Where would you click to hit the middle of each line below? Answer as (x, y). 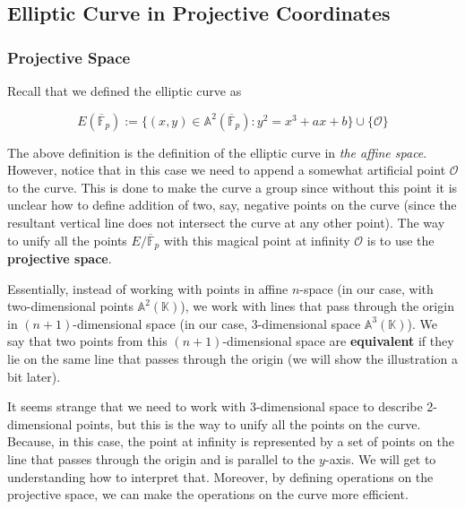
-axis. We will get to (380, 458)
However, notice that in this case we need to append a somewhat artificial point (227, 170)
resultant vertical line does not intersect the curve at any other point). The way (226, 222)
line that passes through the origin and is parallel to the (161, 458)
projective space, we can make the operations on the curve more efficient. (208, 494)
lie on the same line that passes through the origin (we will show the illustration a (233, 358)
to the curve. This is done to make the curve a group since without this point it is (232, 187)
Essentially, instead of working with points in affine (148, 288)
